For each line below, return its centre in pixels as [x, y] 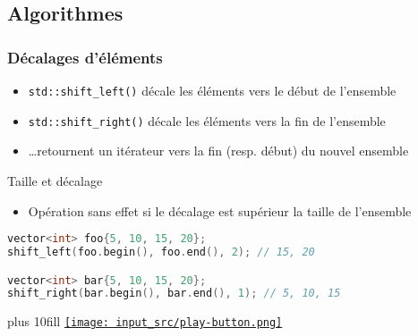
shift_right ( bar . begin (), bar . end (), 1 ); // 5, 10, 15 [174, 294]
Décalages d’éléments [85, 57]
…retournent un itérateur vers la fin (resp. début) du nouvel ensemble [218, 151]
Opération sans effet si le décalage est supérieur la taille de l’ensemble [220, 210]
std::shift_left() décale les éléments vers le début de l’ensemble [212, 90]
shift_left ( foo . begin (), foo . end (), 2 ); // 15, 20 [161, 252]
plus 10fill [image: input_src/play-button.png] [145, 321]
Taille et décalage [55, 180]
